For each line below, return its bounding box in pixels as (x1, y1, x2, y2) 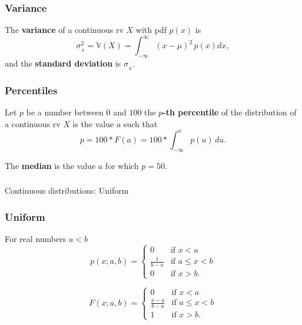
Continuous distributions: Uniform (5, 184, 129, 197)
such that (123, 117, 158, 130)
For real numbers (5, 233, 67, 244)
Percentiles (5, 82, 58, 97)
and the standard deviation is (5, 57, 121, 69)
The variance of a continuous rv (5, 24, 124, 36)
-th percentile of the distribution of (162, 106, 297, 118)
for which (105, 159, 139, 171)
